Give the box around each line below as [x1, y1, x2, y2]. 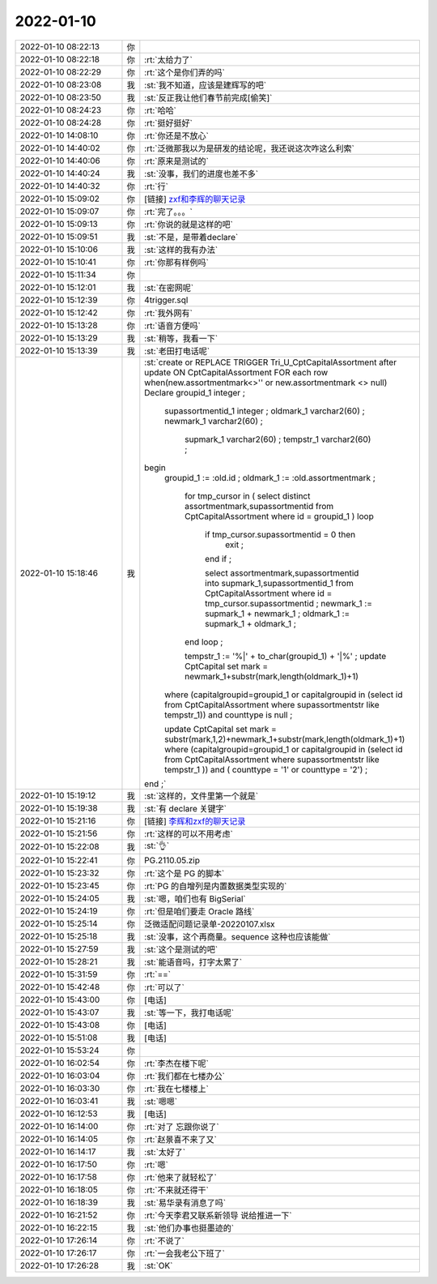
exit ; [225, 539, 244, 550]
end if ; [205, 553, 232, 564]
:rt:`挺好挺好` [144, 118, 193, 129]
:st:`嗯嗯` [144, 1095, 178, 1106]
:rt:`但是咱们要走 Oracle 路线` [144, 905, 255, 917]
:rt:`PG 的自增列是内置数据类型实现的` [144, 880, 287, 892]
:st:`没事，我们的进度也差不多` [144, 168, 259, 179]
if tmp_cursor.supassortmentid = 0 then [205, 529, 356, 540]
